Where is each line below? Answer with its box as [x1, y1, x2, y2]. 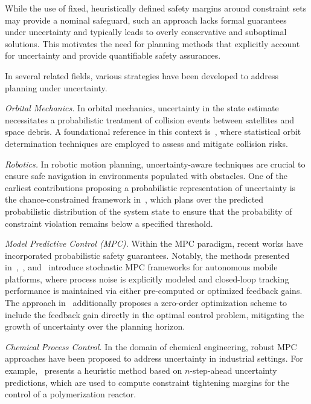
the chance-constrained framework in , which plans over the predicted [5, 193, 264, 206]
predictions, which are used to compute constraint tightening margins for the [5, 376, 290, 388]
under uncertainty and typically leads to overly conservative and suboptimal [5, 25, 287, 38]
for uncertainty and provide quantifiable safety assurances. [5, 49, 221, 62]
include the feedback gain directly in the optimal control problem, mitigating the [5, 308, 304, 321]
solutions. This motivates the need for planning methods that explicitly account [5, 37, 300, 50]
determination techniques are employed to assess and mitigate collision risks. [5, 137, 288, 149]
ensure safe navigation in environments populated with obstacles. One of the [5, 169, 287, 182]
